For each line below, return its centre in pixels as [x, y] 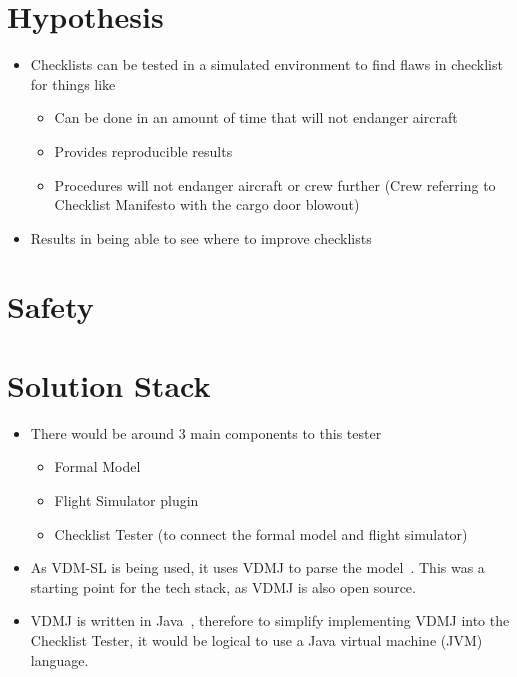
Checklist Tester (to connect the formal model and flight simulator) [261, 533]
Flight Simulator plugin [126, 499]
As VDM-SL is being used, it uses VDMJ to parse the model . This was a [257, 567]
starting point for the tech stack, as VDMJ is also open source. [223, 586]
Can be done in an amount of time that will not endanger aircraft [256, 117]
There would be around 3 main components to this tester [206, 432]
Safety [50, 306]
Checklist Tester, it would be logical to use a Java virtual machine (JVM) [256, 639]
